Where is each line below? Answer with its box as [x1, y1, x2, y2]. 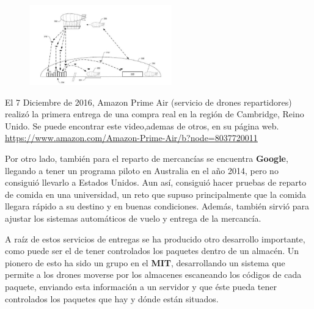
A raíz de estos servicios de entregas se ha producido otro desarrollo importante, [5, 232, 305, 245]
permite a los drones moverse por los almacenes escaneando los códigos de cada [5, 268, 302, 281]
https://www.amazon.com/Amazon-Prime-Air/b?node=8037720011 [5, 131, 258, 144]
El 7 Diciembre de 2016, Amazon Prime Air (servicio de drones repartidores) [5, 95, 292, 108]
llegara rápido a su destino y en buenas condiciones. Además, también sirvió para [5, 200, 310, 213]
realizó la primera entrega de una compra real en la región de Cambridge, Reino [5, 107, 304, 120]
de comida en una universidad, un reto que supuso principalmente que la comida [5, 187, 307, 200]
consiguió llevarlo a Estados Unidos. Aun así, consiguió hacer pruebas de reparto [5, 176, 307, 189]
